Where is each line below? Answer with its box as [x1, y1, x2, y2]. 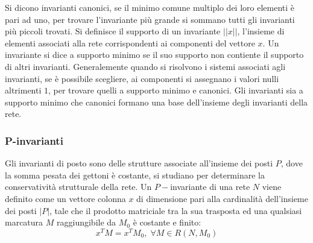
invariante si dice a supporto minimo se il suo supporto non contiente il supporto [5, 48, 304, 61]
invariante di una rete [170, 180, 250, 193]
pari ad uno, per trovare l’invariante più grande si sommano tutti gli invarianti [5, 13, 295, 25]
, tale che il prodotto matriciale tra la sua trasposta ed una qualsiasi [49, 204, 302, 216]
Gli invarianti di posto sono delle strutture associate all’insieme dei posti [5, 157, 273, 169]
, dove [280, 157, 303, 169]
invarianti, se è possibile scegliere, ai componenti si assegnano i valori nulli [5, 72, 279, 84]
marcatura [5, 216, 43, 229]
